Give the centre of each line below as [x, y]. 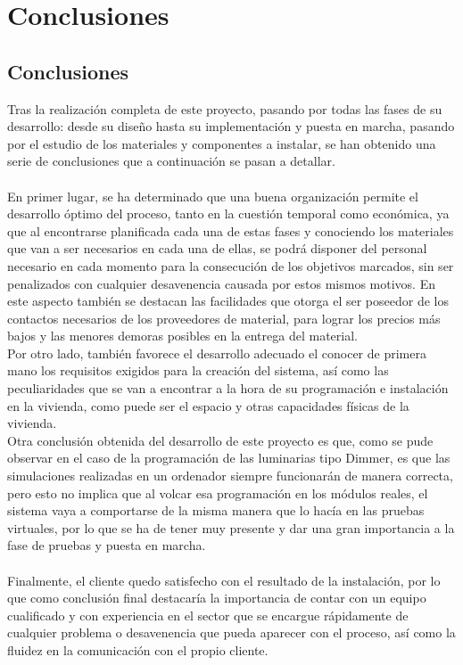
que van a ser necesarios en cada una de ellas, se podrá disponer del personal [217, 248]
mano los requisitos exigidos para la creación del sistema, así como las [198, 370]
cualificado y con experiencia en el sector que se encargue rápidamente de [208, 615]
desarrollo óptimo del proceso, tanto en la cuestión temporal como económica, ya [228, 213]
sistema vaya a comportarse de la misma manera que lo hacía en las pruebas [216, 510]
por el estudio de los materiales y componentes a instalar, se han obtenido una [222, 143]
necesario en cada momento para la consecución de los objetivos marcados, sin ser [231, 265]
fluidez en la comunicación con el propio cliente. [138, 649]
